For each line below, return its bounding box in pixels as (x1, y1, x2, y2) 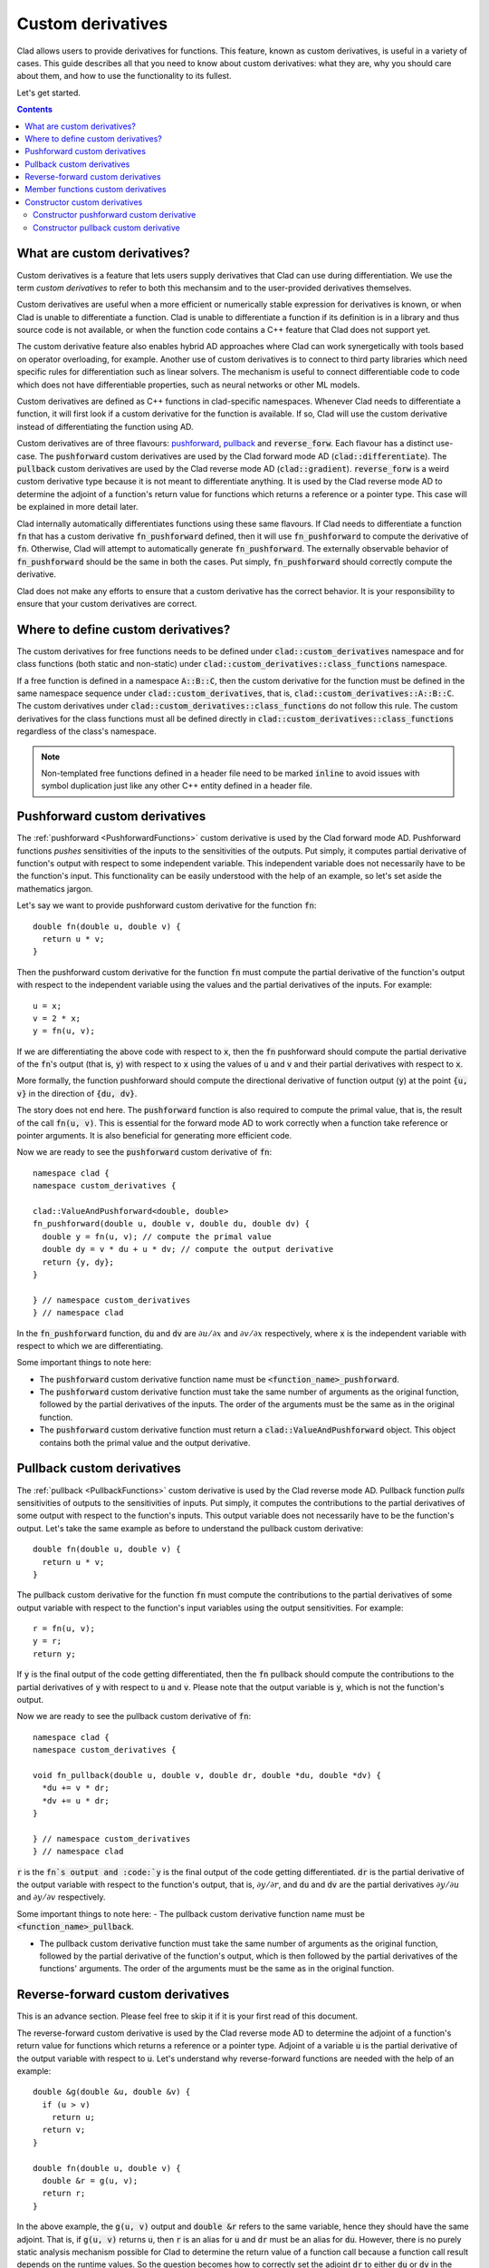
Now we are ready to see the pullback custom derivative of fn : (16, 1711, 252, 1722)
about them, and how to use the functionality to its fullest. (16, 71, 232, 82)
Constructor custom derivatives (24, 196, 143, 208)
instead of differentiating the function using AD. (16, 421, 194, 432)
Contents (16, 104, 53, 115)
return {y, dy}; (42, 1256, 115, 1267)
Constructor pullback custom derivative (33, 222, 180, 233)
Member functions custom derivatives (24, 184, 167, 195)
